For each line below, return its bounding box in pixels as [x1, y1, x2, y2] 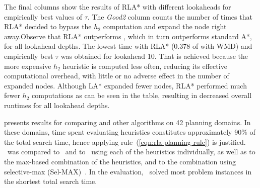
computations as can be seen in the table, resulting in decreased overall [32, 90, 252, 101]
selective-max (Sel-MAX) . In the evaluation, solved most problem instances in [4, 166, 252, 176]
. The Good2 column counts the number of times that [87, 11, 252, 22]
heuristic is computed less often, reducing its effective [62, 60, 227, 71]
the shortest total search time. [4, 176, 97, 186]
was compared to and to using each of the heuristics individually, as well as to [7, 146, 255, 157]
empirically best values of [4, 11, 82, 22]
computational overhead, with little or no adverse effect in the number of [4, 70, 229, 81]
